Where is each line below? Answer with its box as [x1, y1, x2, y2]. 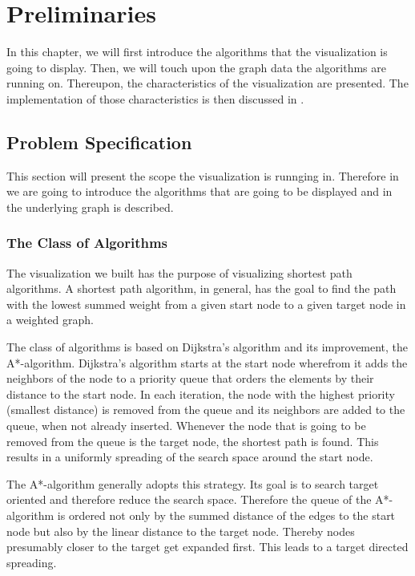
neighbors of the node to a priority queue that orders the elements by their [6, 370, 374, 387]
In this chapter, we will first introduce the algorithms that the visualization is [6, 43, 388, 60]
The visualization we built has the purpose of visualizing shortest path [6, 264, 353, 281]
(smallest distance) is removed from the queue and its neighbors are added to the [6, 401, 405, 418]
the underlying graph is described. [6, 198, 174, 215]
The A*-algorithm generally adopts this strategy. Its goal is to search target [6, 475, 379, 492]
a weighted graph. [6, 311, 94, 328]
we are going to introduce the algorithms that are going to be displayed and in [6, 183, 393, 200]
